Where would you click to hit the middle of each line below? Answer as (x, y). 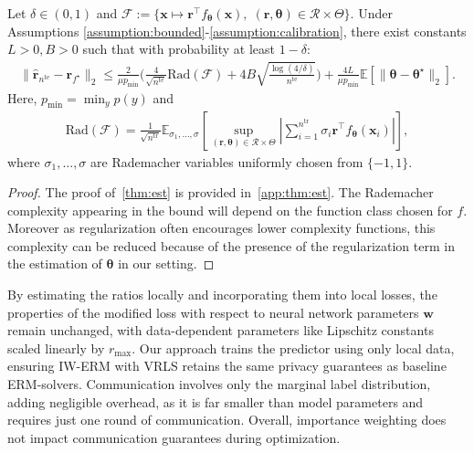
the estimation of (55, 263)
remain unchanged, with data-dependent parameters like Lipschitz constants (221, 330)
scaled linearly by (56, 348)
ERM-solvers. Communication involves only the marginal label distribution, (219, 384)
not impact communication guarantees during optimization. (174, 437)
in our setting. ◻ (166, 263)
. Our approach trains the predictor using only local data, (293, 348)
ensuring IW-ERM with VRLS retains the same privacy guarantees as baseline (227, 366)
